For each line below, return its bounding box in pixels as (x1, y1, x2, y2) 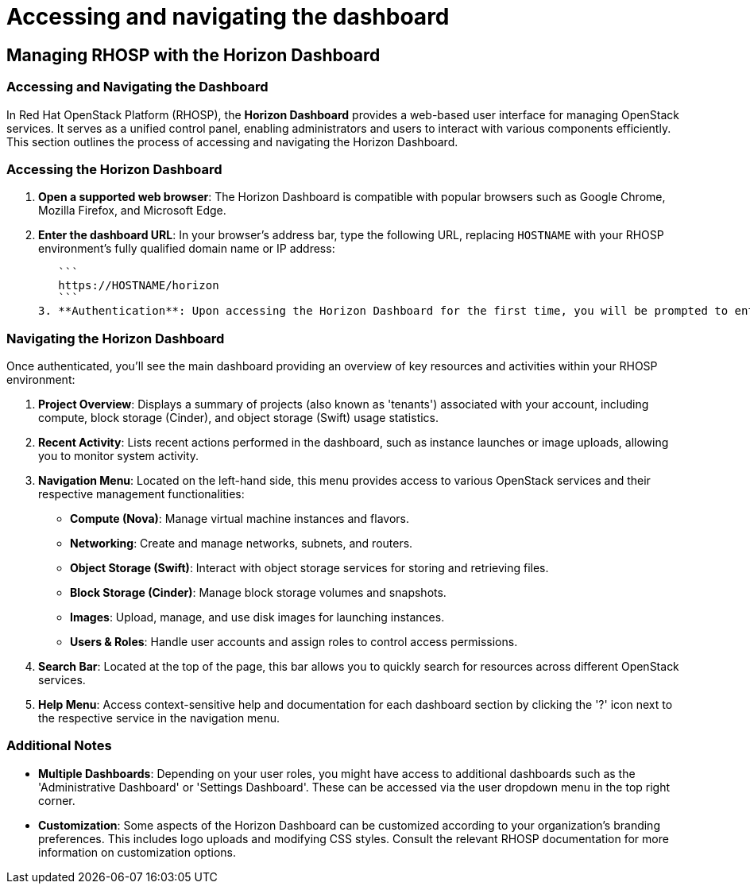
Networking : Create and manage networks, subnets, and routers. (70, 536, 413, 551)
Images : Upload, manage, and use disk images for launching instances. (70, 610, 445, 625)
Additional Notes (6, 737, 112, 754)
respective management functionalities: (38, 487, 245, 501)
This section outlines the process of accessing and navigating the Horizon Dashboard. (6, 134, 458, 149)
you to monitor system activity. (38, 449, 199, 463)
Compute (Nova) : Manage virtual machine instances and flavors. (70, 512, 409, 526)
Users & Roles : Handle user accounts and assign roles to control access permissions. (70, 635, 518, 649)
